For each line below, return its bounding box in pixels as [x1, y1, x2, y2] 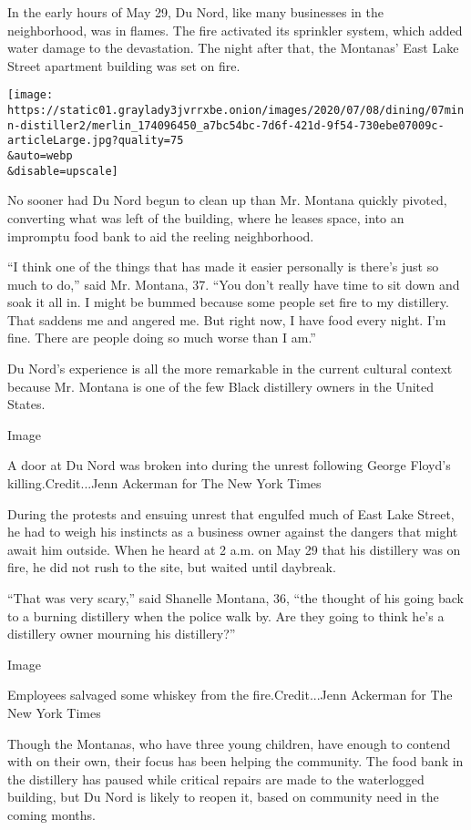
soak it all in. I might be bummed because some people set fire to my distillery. [7, 292, 449, 312]
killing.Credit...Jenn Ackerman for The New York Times [7, 474, 322, 493]
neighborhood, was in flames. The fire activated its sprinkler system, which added [7, 20, 463, 39]
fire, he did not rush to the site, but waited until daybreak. [7, 558, 336, 577]
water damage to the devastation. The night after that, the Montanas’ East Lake [7, 38, 459, 57]
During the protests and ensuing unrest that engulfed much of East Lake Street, [7, 504, 455, 523]
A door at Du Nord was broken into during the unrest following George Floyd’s [7, 456, 451, 475]
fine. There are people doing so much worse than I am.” [7, 328, 316, 347]
